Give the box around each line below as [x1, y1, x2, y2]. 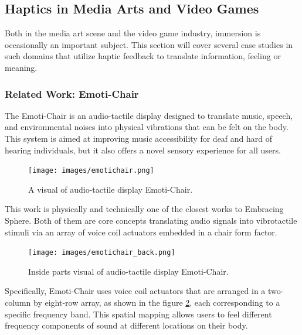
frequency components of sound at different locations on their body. [5, 319, 248, 331]
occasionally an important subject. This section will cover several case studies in [5, 38, 293, 50]
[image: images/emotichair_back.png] [28, 248, 175, 257]
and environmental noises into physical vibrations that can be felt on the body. [5, 121, 289, 133]
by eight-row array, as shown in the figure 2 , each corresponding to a [33, 296, 280, 309]
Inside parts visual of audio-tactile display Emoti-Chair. [28, 265, 229, 277]
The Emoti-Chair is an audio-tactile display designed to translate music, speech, [5, 109, 293, 121]
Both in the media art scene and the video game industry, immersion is [5, 27, 261, 39]
